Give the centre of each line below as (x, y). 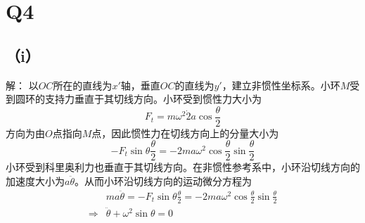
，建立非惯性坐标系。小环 (281, 85)
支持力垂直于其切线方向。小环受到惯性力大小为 (153, 99)
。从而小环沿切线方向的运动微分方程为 (163, 181)
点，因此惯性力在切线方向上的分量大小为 (185, 133)
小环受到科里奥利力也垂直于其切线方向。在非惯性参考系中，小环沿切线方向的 (183, 167)
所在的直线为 (83, 85)
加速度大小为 (35, 181)
